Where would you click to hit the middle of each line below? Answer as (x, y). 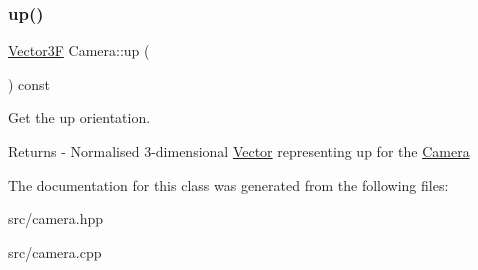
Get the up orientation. (79, 117)
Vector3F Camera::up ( (79, 50)
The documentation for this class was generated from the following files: (228, 184)
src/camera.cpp (55, 251)
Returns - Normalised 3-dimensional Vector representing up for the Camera (239, 151)
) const (29, 83)
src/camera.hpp (56, 218)
